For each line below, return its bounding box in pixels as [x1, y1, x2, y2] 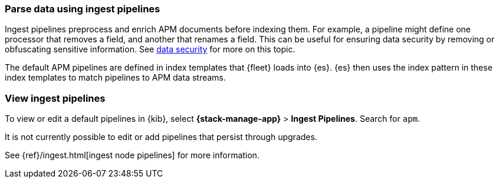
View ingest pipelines [5, 92, 106, 104]
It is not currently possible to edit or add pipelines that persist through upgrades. [5, 132, 317, 142]
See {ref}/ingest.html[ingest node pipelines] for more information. [5, 150, 260, 161]
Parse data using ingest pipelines [5, 3, 160, 15]
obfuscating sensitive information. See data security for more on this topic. [5, 44, 296, 55]
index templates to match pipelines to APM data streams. [5, 72, 226, 83]
